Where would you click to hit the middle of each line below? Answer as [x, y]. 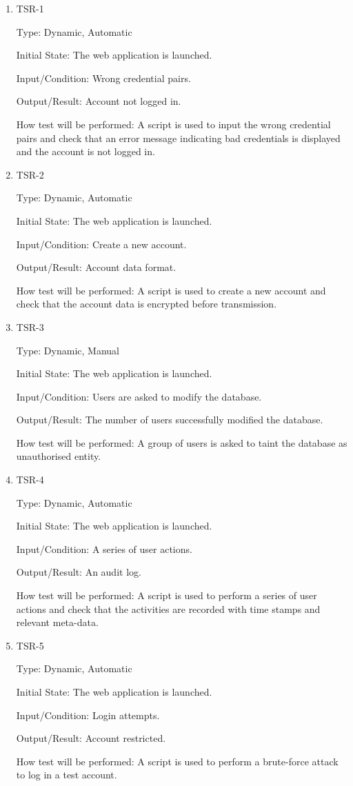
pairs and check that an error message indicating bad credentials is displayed [178, 138]
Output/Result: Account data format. [96, 267]
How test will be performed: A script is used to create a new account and [171, 290]
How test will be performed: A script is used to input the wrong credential [173, 124]
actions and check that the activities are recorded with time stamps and [168, 608]
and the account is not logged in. [85, 151]
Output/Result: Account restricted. [91, 738]
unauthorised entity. [59, 456]
